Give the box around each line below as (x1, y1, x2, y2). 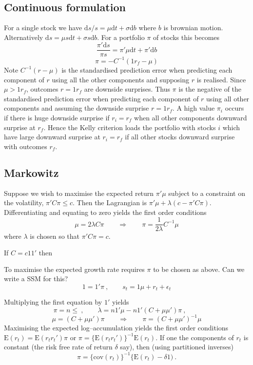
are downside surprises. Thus (84, 84, 170, 94)
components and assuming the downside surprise (4, 103, 149, 113)
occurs (225, 103, 244, 113)
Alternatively (4, 32, 43, 42)
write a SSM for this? (4, 273, 68, 284)
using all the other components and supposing (52, 74, 190, 84)
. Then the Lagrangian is (73, 197, 147, 208)
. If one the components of (156, 332, 234, 342)
